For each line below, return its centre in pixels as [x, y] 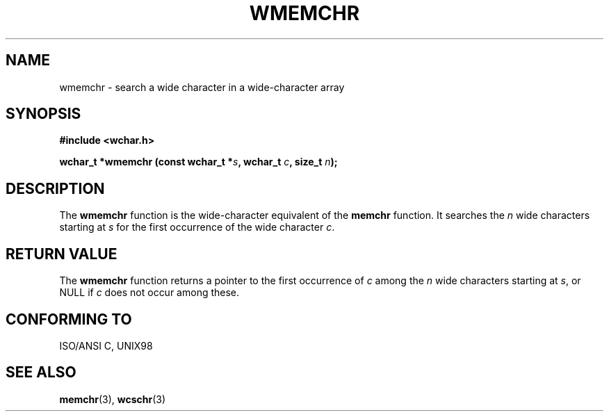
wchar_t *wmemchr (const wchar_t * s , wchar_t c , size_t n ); [198, 162]
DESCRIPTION [55, 188]
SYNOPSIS [43, 114]
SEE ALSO [41, 373]
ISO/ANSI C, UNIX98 [106, 345]
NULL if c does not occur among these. [149, 293]
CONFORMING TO [69, 319]
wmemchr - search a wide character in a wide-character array [202, 87]
